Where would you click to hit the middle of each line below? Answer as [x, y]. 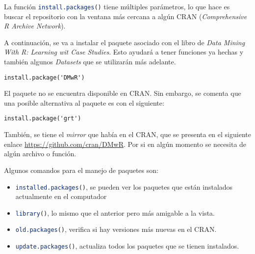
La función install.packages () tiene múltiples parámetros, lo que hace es [117, 6]
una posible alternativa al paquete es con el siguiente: [84, 102]
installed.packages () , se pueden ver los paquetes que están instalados [124, 186]
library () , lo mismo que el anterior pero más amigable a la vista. [115, 212]
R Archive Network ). [35, 26]
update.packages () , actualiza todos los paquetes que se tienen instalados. [127, 246]
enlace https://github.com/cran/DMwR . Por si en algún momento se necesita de [125, 144]
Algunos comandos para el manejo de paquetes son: [81, 170]
